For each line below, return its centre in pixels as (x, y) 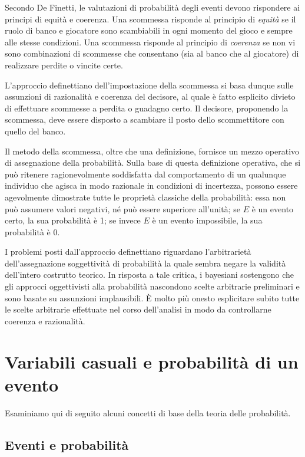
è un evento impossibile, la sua (207, 220)
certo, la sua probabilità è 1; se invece (73, 220)
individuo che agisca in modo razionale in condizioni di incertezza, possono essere (151, 185)
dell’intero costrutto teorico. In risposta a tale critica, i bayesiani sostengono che (150, 274)
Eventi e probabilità (67, 444)
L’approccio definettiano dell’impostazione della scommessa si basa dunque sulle (149, 85)
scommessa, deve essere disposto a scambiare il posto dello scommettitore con (145, 119)
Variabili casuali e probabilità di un (152, 361)
